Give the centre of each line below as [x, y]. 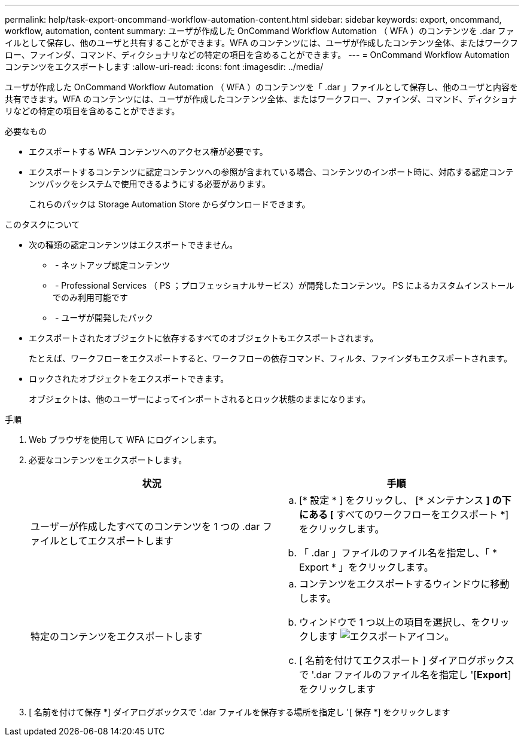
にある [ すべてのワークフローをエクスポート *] [404, 515]
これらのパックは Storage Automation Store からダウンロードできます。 [170, 204]
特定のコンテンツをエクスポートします [117, 636]
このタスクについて [42, 224]
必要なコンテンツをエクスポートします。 [108, 460]
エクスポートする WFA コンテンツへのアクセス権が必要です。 [148, 151]
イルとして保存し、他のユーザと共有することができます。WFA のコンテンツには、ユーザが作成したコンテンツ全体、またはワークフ [262, 43]
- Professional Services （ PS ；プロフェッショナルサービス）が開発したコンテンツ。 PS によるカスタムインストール [284, 285]
